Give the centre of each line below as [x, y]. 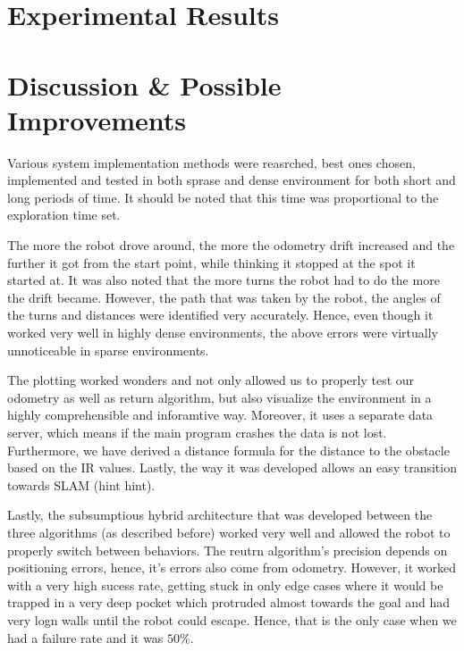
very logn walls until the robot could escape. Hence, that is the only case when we [232, 619]
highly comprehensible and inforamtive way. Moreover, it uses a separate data [220, 415]
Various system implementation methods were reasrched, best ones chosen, [211, 162]
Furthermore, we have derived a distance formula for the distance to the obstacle [228, 450]
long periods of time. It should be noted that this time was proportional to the [223, 197]
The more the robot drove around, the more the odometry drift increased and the [231, 245]
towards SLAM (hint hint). [81, 484]
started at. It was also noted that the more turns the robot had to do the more [224, 280]
